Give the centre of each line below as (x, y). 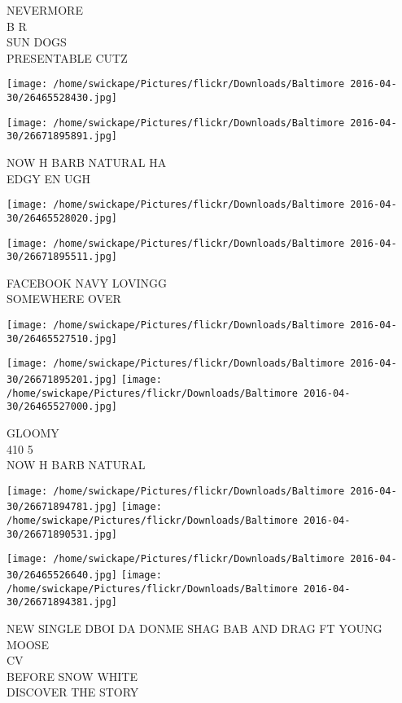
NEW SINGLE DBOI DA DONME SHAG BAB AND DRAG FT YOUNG (194, 628)
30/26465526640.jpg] (62, 575)
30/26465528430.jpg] (62, 98)
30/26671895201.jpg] (62, 379)
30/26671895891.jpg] (62, 136)
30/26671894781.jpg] (62, 507)
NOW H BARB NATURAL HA (87, 162)
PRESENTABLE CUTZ (67, 57)
